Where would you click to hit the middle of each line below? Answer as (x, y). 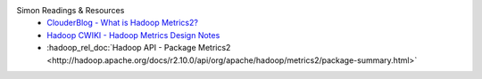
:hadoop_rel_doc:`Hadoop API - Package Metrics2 (139, 48)
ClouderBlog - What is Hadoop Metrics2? (122, 23)
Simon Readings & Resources (71, 10)
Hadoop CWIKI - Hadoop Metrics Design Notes (133, 35)
